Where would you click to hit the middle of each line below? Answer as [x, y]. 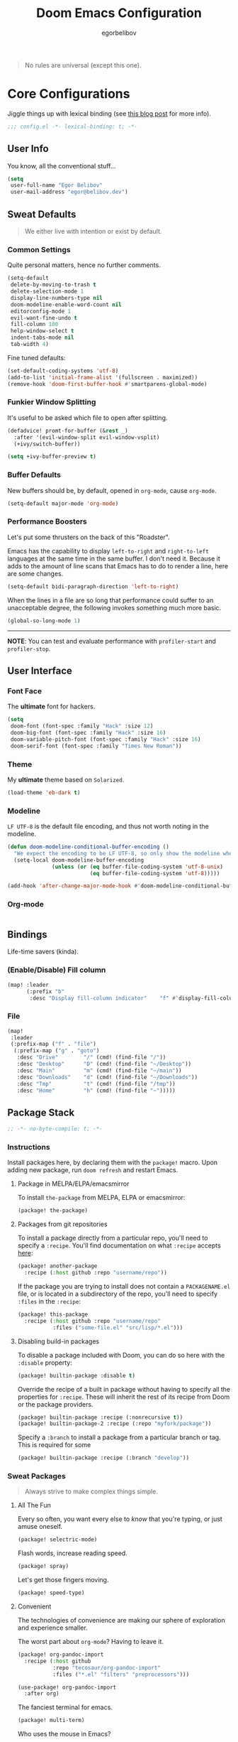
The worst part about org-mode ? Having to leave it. [91, 1642]
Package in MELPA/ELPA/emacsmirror [73, 1184]
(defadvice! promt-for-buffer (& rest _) [68, 431]
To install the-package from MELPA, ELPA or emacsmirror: [101, 1198]
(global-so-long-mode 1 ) [44, 621]
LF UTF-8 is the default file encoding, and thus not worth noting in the [108, 826]
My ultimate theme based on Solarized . [66, 779]
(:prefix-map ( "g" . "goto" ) [57, 1051]
